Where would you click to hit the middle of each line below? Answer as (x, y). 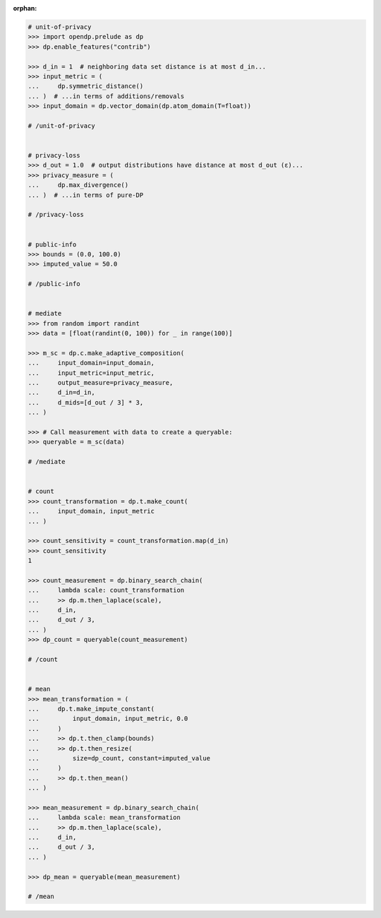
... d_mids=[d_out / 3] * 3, (86, 402)
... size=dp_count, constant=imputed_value (119, 758)
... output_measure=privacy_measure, (101, 383)
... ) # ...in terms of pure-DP (86, 195)
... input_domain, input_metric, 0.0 (108, 719)
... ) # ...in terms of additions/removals (106, 96)
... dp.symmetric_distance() (86, 86)
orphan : (25, 8)
